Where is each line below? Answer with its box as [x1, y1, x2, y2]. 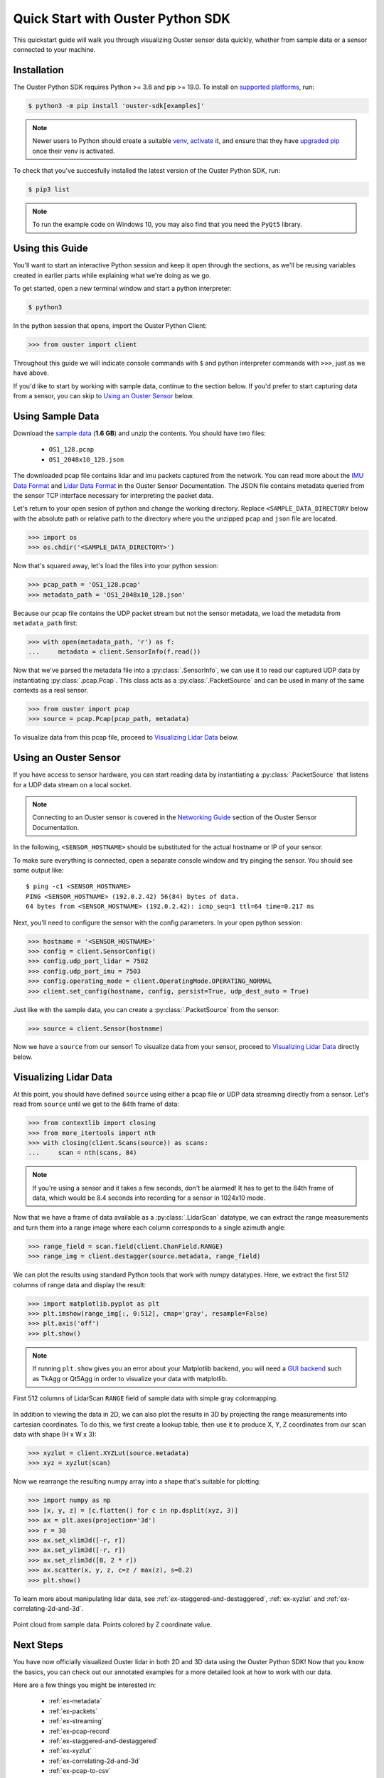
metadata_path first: [13, 619, 78, 627]
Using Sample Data [13, 410, 100, 422]
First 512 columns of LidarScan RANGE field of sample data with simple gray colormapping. [13, 1394, 278, 1402]
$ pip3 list [28, 185, 70, 193]
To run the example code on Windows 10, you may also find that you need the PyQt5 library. [32, 220, 302, 229]
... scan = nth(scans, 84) [28, 1149, 138, 1157]
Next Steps [13, 1639, 63, 1651]
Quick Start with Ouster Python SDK [13, 11, 231, 26]
